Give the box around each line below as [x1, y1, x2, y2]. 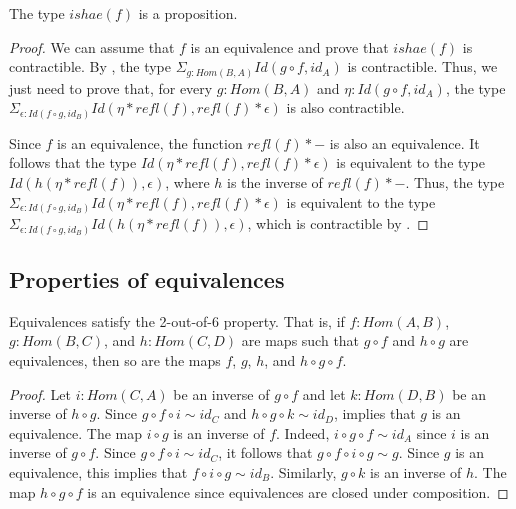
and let [302, 383, 346, 404]
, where [165, 172, 210, 192]
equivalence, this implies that [9, 461, 188, 482]
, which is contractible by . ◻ [247, 213, 429, 234]
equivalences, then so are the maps [9, 350, 221, 371]
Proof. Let [9, 383, 71, 404]
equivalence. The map [9, 422, 142, 443]
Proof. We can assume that [9, 36, 175, 57]
